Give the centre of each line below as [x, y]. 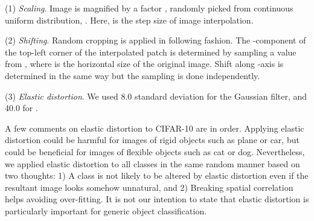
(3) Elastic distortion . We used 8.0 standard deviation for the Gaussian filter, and [156, 96]
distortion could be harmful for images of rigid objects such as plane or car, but [152, 140]
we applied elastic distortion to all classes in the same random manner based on [152, 163]
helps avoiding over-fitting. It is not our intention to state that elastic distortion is [157, 199]
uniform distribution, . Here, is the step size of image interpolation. [129, 20]
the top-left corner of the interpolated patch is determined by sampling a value [151, 52]
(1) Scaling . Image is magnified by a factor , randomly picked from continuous [149, 8]
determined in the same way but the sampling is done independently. [133, 75]
